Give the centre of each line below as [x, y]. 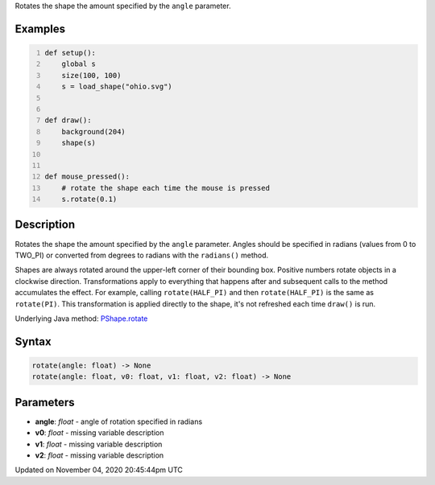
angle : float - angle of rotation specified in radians [119, 421]
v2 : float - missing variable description [99, 455]
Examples [40, 29]
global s [79, 64]
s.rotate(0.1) [89, 199]
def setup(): [70, 53]
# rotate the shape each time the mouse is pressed [166, 188]
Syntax [33, 341]
